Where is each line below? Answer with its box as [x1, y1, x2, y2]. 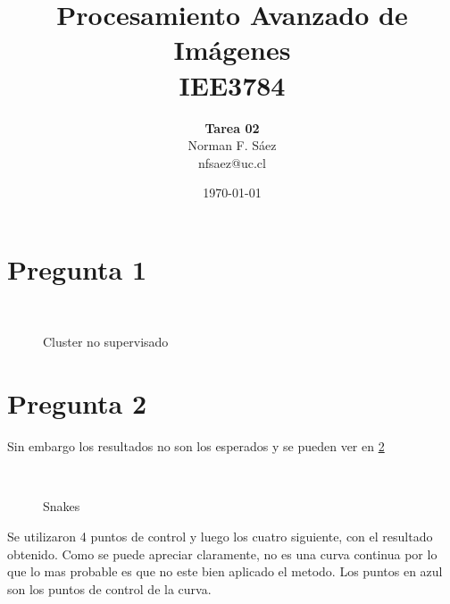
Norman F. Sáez [187, 136, 277, 155]
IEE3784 [179, 66, 286, 103]
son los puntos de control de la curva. [7, 579, 212, 598]
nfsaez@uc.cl [198, 153, 266, 172]
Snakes [43, 497, 80, 516]
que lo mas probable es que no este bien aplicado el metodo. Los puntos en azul [7, 562, 443, 581]
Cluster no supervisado [43, 332, 169, 351]
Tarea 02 [204, 118, 260, 137]
